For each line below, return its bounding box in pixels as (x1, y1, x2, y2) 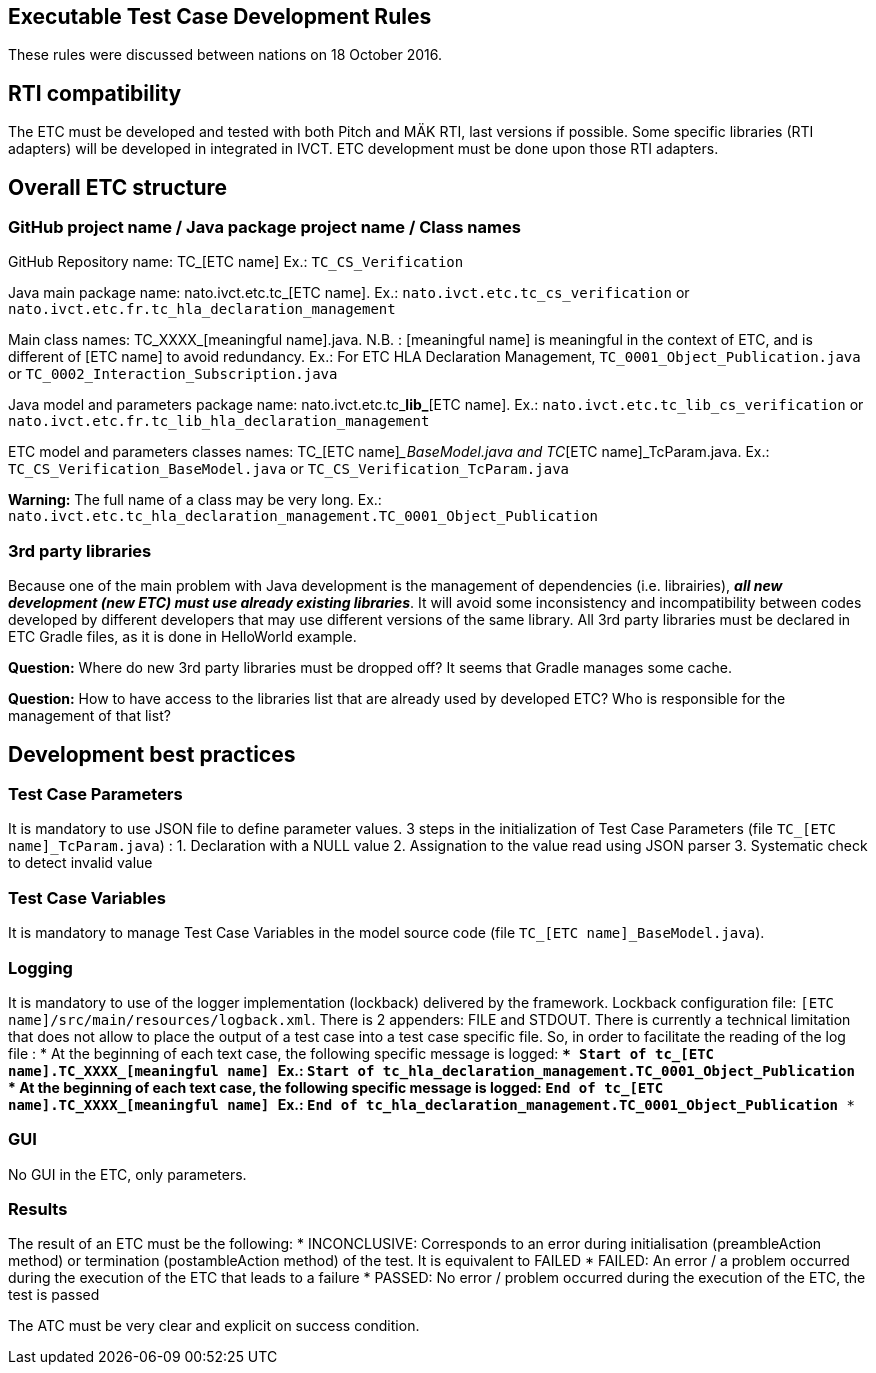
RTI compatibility (8, 80, 182, 106)
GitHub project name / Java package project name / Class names (8, 217, 521, 238)
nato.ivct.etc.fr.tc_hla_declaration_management (8, 301, 396, 318)
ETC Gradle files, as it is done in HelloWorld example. (8, 628, 357, 646)
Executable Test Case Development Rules (8, 4, 432, 29)
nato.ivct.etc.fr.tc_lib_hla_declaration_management (8, 413, 430, 430)
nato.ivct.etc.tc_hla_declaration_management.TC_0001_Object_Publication (8, 508, 599, 525)
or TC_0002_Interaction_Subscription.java (8, 365, 338, 383)
